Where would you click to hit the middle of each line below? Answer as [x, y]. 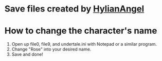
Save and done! [27, 54]
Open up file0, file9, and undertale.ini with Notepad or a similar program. [84, 44]
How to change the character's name [81, 31]
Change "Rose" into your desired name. [51, 49]
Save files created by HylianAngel [74, 9]
